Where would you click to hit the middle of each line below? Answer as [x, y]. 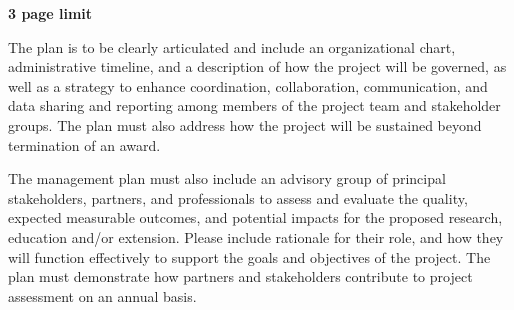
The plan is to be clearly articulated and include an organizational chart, [232, 46]
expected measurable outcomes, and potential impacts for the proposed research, [255, 217]
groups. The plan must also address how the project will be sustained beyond [245, 124]
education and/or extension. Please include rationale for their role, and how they [256, 236]
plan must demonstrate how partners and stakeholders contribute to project [240, 276]
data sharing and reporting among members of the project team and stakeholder [254, 105]
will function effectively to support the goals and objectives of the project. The [249, 256]
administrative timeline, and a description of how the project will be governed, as [257, 66]
